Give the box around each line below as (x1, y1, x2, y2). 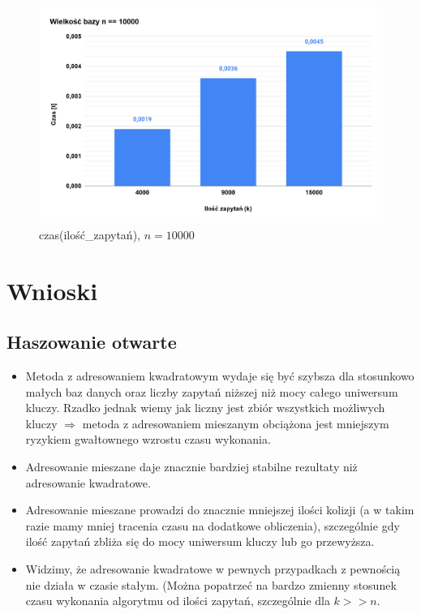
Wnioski (6, 273, 98, 307)
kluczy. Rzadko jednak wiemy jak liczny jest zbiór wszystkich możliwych (25, 399, 385, 416)
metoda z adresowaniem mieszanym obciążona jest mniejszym (82, 414, 389, 432)
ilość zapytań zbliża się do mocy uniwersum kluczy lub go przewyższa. (25, 533, 375, 550)
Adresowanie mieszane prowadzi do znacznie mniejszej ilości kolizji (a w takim (25, 501, 415, 518)
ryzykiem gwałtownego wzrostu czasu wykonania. (25, 431, 271, 448)
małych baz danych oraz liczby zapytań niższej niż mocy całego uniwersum (25, 383, 398, 400)
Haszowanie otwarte (6, 329, 177, 354)
